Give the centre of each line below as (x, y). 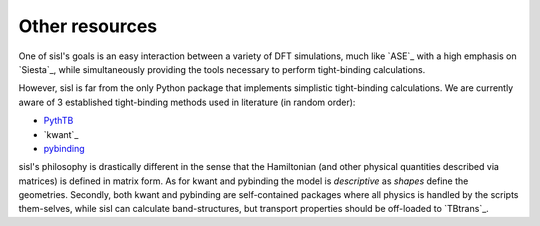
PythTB (58, 121)
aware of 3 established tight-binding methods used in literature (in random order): (187, 102)
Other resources (88, 26)
